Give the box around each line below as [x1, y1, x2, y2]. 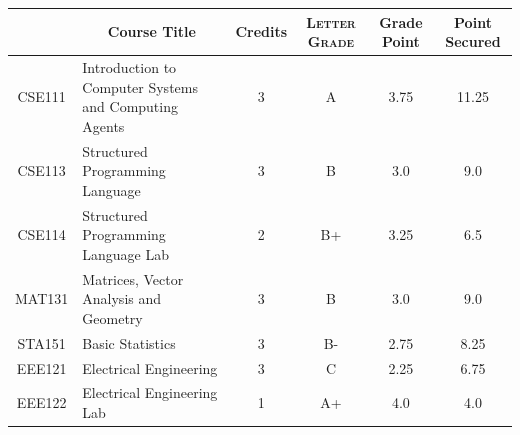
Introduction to [82, 56, 177, 77]
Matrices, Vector [82, 268, 184, 289]
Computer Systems [82, 76, 198, 97]
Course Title [107, 21, 196, 42]
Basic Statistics [82, 332, 176, 353]
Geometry [82, 307, 143, 328]
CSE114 [17, 224, 66, 245]
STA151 [17, 332, 66, 353]
